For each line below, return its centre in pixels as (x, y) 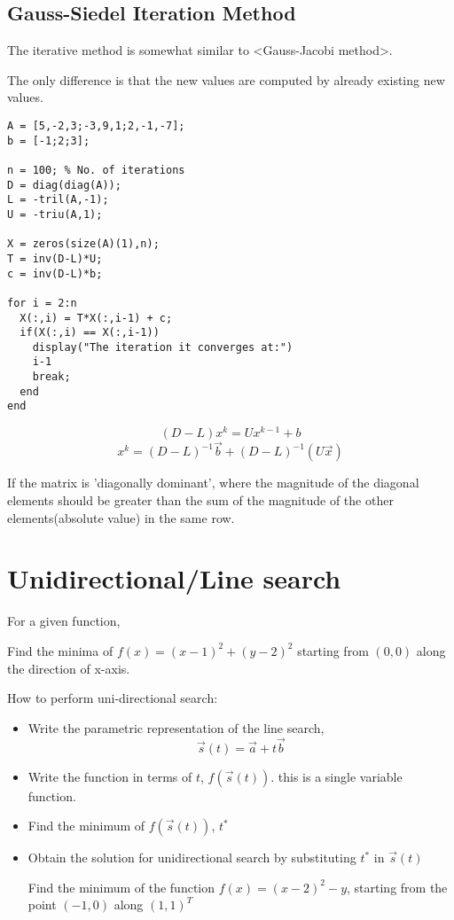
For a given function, (64, 621)
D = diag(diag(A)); (64, 185)
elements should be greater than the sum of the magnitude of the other (200, 500)
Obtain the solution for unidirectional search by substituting (192, 858)
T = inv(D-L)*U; (55, 258)
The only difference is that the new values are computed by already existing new (226, 79)
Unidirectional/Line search (174, 578)
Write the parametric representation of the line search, (176, 727)
